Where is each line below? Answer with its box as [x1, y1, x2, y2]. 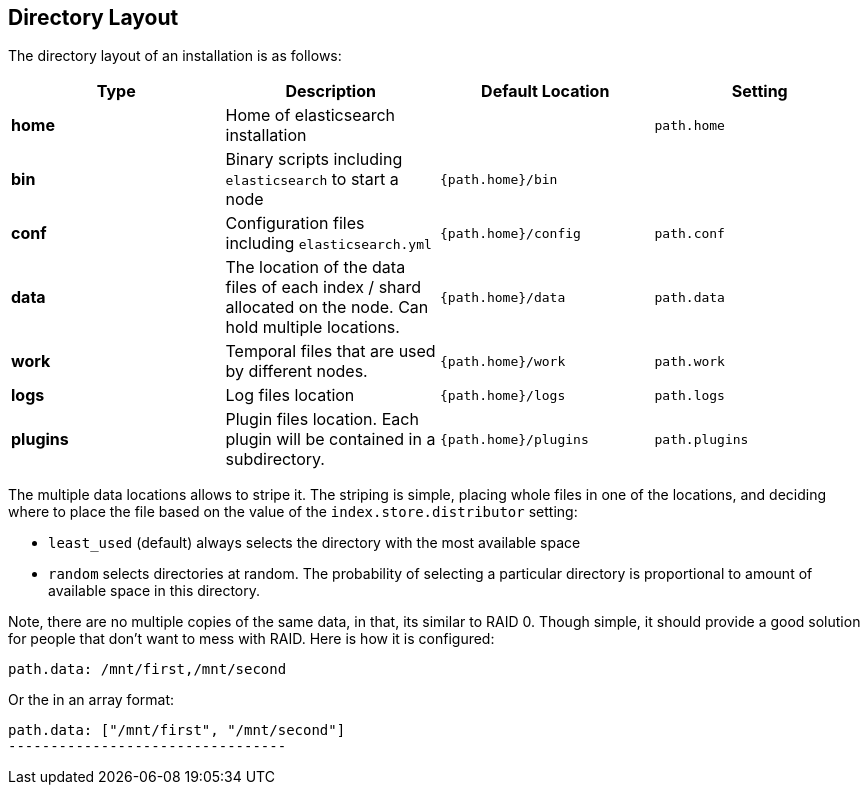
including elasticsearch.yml [225, 233, 432, 254]
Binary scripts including [225, 149, 403, 170]
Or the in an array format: [8, 691, 175, 709]
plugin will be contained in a [225, 429, 436, 450]
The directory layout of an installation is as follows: [8, 47, 342, 65]
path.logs [654, 387, 725, 403]
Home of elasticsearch [225, 105, 395, 126]
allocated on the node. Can [225, 297, 429, 318]
